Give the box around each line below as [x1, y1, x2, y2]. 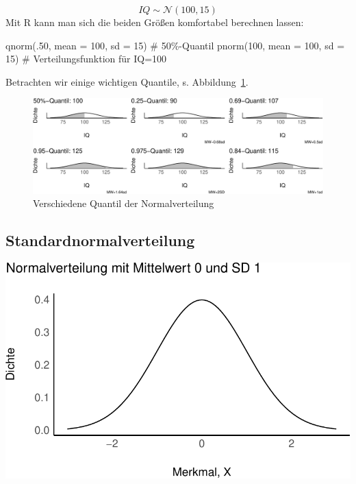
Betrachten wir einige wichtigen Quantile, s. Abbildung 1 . [5, 74, 249, 88]
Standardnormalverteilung [5, 230, 195, 251]
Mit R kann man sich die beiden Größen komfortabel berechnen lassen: [5, 15, 304, 29]
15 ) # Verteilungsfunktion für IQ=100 [5, 51, 167, 66]
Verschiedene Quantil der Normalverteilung [33, 196, 214, 210]
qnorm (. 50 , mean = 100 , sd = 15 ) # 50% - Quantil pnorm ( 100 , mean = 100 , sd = [5, 38, 345, 52]
